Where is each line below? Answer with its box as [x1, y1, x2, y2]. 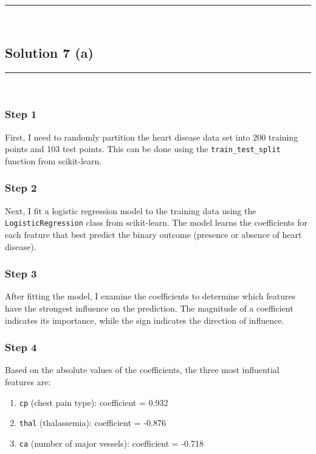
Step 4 [5, 340, 37, 355]
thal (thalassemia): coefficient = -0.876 [19, 416, 166, 429]
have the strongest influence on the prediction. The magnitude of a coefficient [5, 301, 294, 314]
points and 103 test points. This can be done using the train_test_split [5, 142, 281, 155]
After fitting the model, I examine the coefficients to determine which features [5, 290, 296, 302]
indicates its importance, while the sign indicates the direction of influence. [5, 313, 284, 326]
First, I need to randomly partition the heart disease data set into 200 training [5, 130, 298, 143]
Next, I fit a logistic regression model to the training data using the [5, 204, 256, 217]
